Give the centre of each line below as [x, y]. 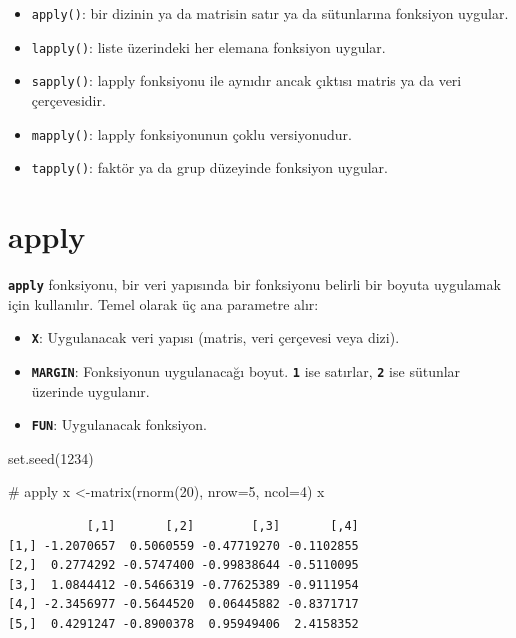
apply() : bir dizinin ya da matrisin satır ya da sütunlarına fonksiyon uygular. [270, 13]
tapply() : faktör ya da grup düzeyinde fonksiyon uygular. [210, 167]
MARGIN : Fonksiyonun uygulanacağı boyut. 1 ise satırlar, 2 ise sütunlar [246, 370]
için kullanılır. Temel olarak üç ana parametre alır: [163, 303]
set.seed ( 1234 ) [51, 457]
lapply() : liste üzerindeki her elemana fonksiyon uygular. [208, 46]
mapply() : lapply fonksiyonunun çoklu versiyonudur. [191, 133]
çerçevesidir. [68, 99]
